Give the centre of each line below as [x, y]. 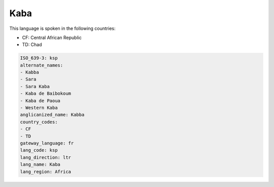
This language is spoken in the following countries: [62, 28]
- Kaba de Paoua [40, 101]
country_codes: [39, 122]
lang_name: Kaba [40, 164]
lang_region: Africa [45, 172]
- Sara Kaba [35, 86]
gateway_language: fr [47, 143]
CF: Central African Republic [52, 38]
